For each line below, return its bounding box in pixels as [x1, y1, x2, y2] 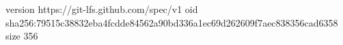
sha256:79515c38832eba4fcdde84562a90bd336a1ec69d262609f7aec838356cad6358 [5, 15, 338, 29]
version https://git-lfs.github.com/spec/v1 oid [5, 2, 198, 16]
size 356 [5, 29, 38, 43]
